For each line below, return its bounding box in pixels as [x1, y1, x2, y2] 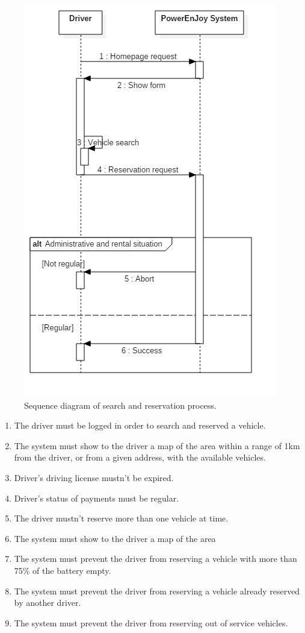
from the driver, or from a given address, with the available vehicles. [14, 451, 266, 464]
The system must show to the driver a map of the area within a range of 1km [14, 439, 300, 452]
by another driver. [14, 596, 81, 609]
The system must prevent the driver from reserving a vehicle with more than [14, 552, 297, 565]
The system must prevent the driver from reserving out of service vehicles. [14, 616, 288, 629]
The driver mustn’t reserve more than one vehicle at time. [14, 512, 229, 524]
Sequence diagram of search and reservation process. [24, 398, 217, 411]
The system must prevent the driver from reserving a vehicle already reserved [14, 584, 300, 597]
